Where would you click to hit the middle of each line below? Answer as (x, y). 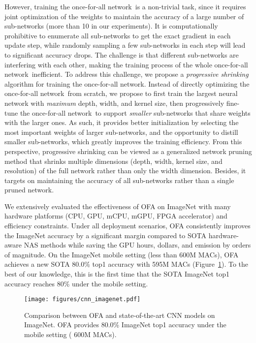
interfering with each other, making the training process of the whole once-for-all (126, 64)
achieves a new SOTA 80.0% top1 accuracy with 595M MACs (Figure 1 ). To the (127, 264)
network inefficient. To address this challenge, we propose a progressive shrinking (127, 74)
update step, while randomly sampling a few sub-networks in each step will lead (125, 45)
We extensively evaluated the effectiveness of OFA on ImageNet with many (118, 206)
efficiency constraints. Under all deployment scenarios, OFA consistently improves (128, 226)
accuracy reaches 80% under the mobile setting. (76, 283)
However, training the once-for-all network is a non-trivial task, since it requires (125, 6)
